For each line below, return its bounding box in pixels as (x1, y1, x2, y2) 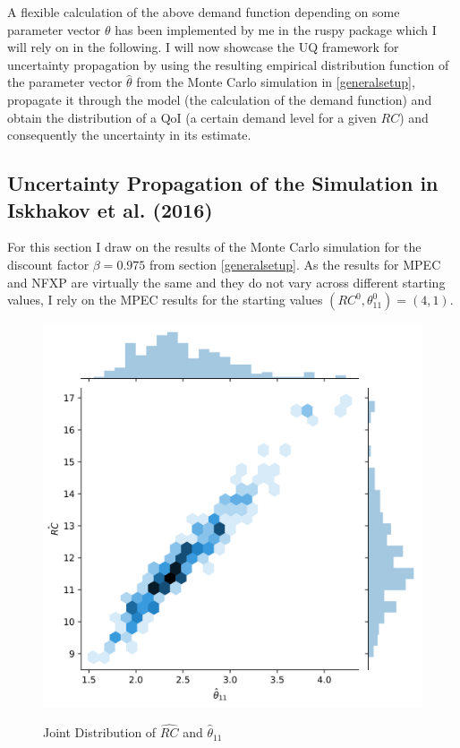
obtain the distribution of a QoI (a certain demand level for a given (7, 107, 377, 126)
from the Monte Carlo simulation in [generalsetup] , (136, 73, 415, 91)
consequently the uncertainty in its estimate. (7, 125, 251, 144)
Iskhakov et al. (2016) (7, 195, 213, 223)
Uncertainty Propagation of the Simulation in (7, 169, 439, 197)
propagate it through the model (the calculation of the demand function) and (7, 90, 432, 108)
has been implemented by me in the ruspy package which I (115, 20, 437, 39)
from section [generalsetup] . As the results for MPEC (149, 254, 441, 273)
